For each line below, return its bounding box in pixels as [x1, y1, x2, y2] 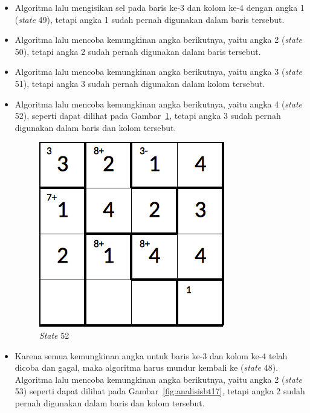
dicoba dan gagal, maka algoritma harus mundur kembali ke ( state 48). [15, 361, 279, 374]
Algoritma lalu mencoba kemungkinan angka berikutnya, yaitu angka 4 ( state [15, 97, 302, 110]
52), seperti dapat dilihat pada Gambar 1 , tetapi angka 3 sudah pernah [15, 109, 281, 122]
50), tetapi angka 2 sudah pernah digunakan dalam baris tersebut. [15, 45, 261, 57]
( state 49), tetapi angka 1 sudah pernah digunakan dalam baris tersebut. [15, 13, 285, 25]
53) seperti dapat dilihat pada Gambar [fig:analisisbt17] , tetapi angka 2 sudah [15, 385, 305, 397]
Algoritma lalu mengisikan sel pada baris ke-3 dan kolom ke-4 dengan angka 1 [15, 1, 305, 13]
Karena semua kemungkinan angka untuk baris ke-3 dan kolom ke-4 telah [15, 349, 288, 362]
